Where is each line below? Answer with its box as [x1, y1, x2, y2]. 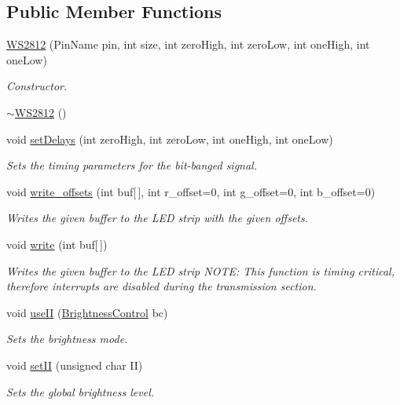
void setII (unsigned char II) [6, 356, 143, 373]
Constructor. [6, 78, 68, 94]
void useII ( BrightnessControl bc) [6, 304, 168, 320]
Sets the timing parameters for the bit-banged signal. [6, 157, 258, 173]
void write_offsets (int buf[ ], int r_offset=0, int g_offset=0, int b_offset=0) [6, 183, 376, 199]
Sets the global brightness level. [6, 383, 155, 400]
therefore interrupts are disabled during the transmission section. [6, 278, 317, 294]
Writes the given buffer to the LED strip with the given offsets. [6, 210, 308, 226]
